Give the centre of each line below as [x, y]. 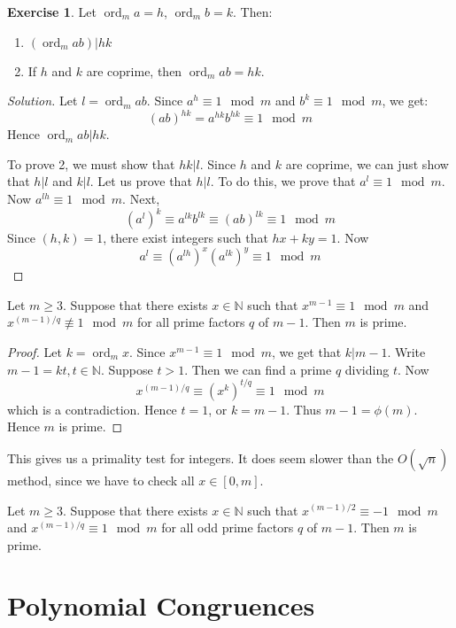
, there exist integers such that [185, 238]
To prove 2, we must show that [91, 163]
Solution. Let [43, 101]
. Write [406, 352]
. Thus [304, 409]
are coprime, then [134, 70]
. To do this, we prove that [283, 181]
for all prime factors [191, 322]
